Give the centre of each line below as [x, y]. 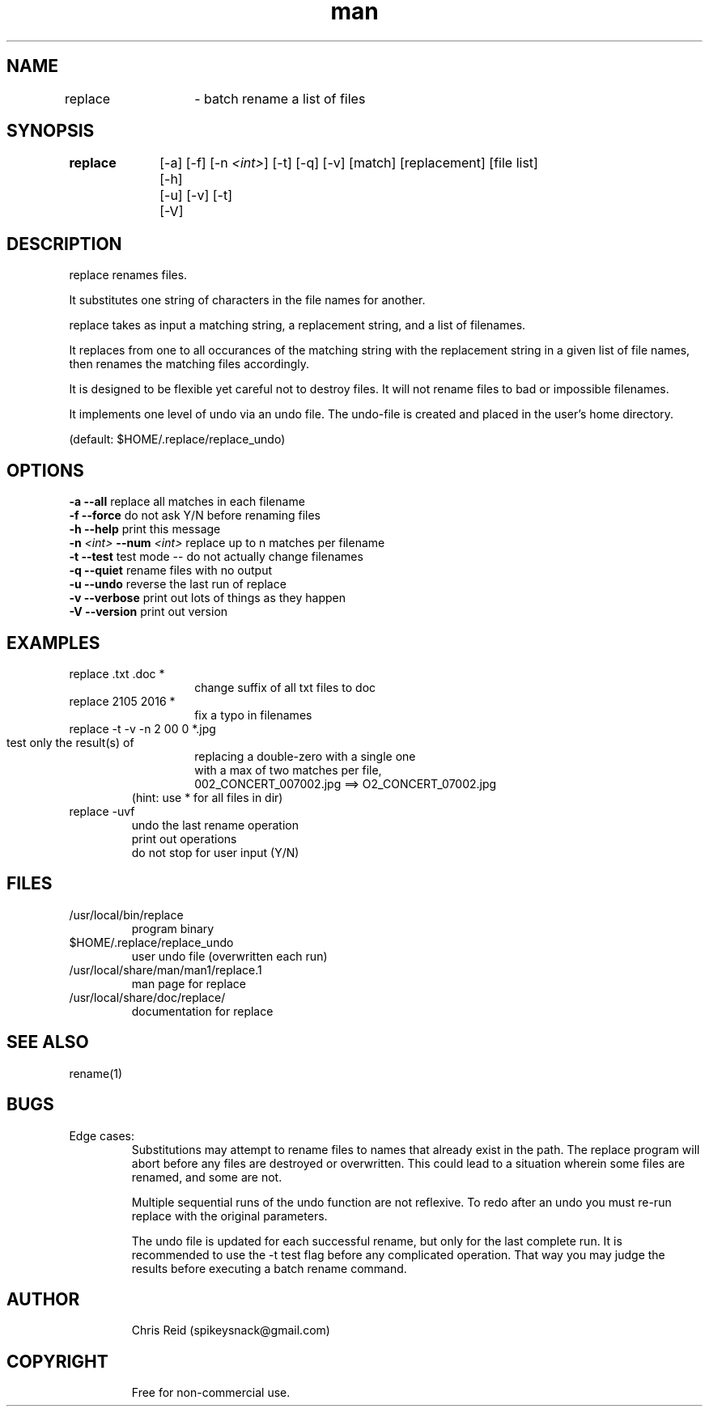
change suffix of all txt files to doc [285, 687]
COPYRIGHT [57, 1361]
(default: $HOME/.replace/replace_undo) [177, 439]
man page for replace [189, 983]
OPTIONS [45, 470]
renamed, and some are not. [207, 1177]
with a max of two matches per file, [288, 770]
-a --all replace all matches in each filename [187, 502]
